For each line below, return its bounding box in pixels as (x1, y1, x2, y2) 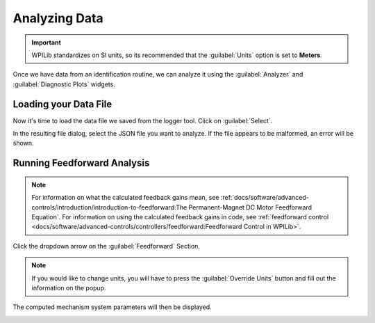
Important (31, 38, 62, 47)
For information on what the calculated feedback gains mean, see (31, 194, 219, 202)
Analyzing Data (12, 10, 103, 26)
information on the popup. (31, 283, 107, 292)
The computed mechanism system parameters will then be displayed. (12, 303, 212, 311)
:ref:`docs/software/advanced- (220, 194, 309, 202)
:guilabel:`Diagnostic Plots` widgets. (12, 80, 116, 88)
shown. (12, 139, 34, 148)
